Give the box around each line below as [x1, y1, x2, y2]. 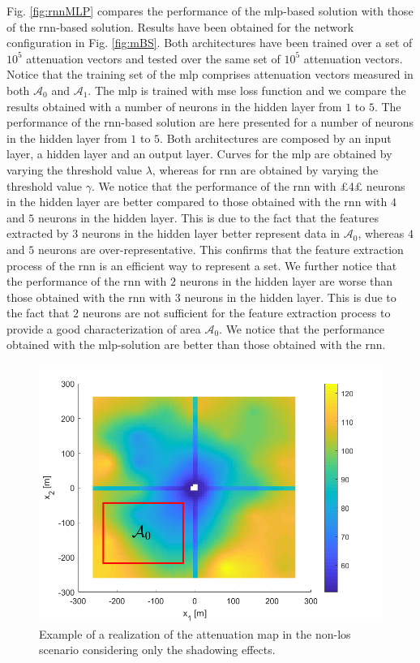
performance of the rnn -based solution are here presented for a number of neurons [6, 114, 414, 131]
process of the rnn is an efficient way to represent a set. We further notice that [6, 256, 397, 273]
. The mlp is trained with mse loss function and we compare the [88, 81, 406, 98]
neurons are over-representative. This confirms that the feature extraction [37, 240, 404, 257]
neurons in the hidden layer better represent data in [81, 225, 341, 242]
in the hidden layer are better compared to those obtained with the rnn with [6, 193, 388, 210]
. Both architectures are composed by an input [160, 129, 392, 146]
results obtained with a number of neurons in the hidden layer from [6, 97, 342, 114]
